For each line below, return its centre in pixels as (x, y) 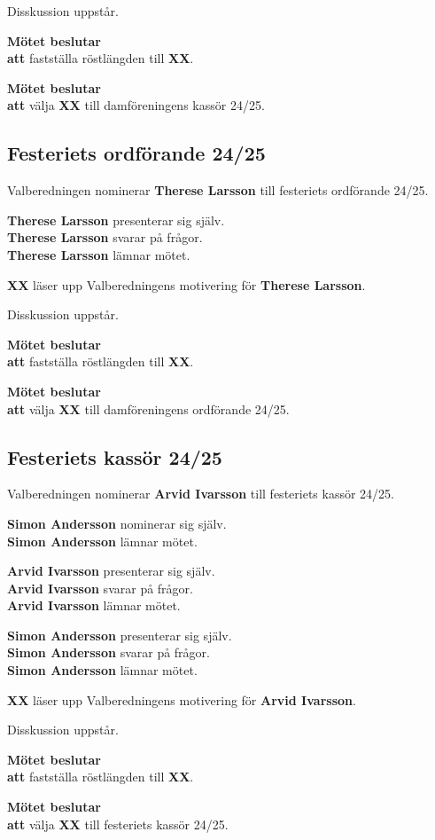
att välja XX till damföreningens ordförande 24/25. (148, 408)
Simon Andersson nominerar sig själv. (117, 523)
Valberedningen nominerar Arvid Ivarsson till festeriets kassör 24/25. (201, 494)
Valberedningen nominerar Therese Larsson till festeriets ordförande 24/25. (218, 190)
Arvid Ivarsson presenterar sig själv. (111, 571)
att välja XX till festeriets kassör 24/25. (118, 824)
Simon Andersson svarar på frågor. (109, 652)
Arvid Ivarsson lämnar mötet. (94, 605)
